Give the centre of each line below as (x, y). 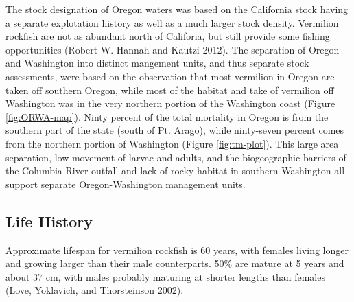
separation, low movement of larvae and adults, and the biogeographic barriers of (176, 157)
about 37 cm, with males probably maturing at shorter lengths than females (165, 276)
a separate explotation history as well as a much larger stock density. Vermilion (172, 22)
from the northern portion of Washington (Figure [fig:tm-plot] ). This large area (172, 143)
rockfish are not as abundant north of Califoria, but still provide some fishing (168, 36)
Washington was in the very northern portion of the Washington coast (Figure (170, 103)
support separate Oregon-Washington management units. (126, 184)
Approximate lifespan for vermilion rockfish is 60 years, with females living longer (177, 249)
